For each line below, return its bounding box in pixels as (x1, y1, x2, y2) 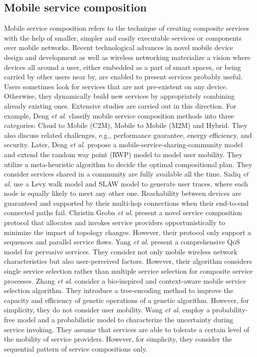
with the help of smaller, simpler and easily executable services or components (4, 32, 242, 43)
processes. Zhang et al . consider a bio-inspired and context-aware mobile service (4, 275, 246, 286)
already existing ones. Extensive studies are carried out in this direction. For (4, 100, 237, 111)
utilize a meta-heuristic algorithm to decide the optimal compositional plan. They (4, 159, 253, 169)
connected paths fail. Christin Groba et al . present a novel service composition (4, 207, 242, 218)
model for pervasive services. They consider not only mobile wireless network (4, 246, 238, 256)
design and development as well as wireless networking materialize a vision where (4, 52, 251, 62)
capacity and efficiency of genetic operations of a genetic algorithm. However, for (4, 295, 250, 305)
